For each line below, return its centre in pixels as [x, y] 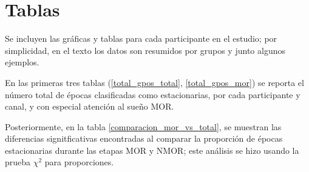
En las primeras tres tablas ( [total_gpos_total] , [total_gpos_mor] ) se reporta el [154, 82]
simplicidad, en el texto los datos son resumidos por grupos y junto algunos [145, 50]
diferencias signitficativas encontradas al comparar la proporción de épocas [144, 138]
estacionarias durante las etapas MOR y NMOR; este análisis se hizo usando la [152, 150]
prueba [18, 162]
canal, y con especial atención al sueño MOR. [90, 106]
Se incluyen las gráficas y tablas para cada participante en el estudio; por [141, 38]
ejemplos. [22, 62]
